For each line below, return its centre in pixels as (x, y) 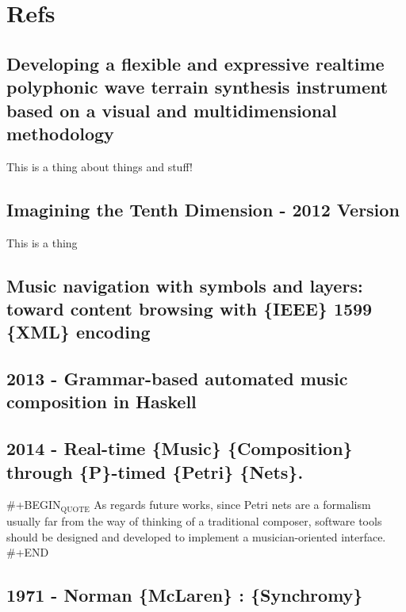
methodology (60, 133)
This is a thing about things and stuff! (100, 166)
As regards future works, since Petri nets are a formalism (232, 505)
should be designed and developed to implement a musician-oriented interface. (196, 536)
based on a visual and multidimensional (172, 110)
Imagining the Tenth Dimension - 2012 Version (203, 209)
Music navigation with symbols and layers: (185, 285)
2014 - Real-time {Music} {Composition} (180, 448)
